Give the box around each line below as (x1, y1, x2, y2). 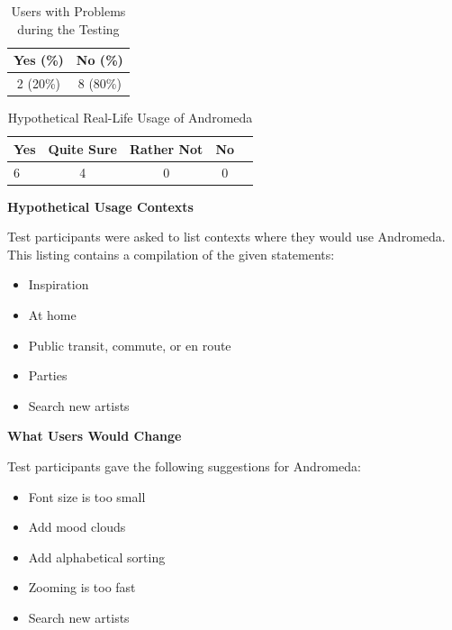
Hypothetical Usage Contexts (7, 196, 194, 215)
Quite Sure (48, 139, 117, 158)
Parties (28, 366, 68, 385)
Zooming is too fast (28, 578, 136, 597)
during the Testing (17, 19, 120, 38)
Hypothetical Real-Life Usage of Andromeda (7, 108, 253, 127)
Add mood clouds (28, 517, 126, 536)
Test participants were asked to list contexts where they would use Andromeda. (7, 227, 446, 246)
